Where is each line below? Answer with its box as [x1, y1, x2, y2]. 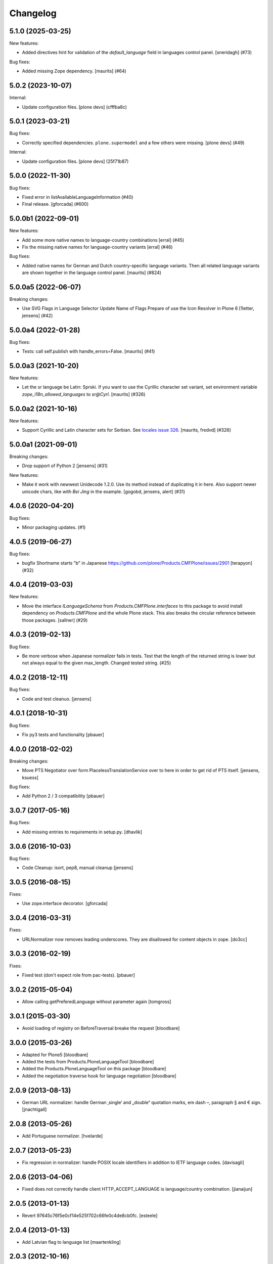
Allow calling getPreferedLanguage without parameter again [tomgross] [22, 999, 171, 1005]
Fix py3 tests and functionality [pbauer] [22, 731, 105, 738]
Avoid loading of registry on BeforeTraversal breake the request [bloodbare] [22, 1025, 180, 1031]
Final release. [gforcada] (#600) [22, 201, 89, 207]
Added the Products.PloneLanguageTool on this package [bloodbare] [22, 1066, 166, 1072]
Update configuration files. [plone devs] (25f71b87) [22, 158, 129, 164]
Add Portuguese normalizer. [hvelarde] [22, 1133, 103, 1139]
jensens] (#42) [22, 312, 53, 319]
